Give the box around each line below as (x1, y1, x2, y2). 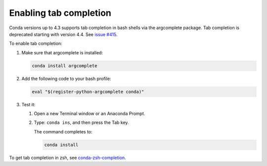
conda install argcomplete (32, 63, 97, 69)
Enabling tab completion (9, 7, 111, 18)
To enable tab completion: (9, 41, 63, 46)
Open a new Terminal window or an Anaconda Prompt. (34, 111, 145, 117)
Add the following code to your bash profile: (21, 76, 111, 82)
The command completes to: (34, 128, 92, 134)
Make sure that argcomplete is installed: (21, 49, 103, 55)
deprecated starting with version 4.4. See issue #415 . (9, 31, 118, 37)
